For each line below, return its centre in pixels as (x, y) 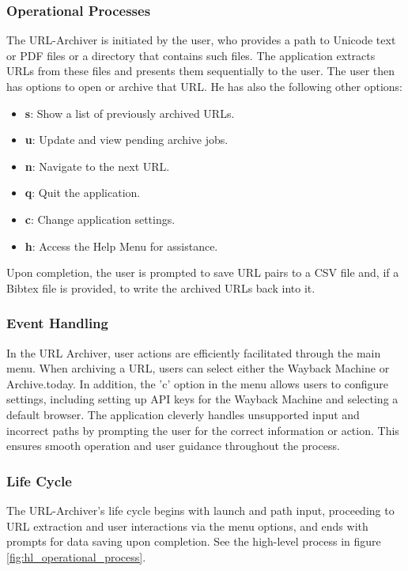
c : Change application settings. (100, 219)
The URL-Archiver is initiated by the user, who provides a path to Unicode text (201, 40)
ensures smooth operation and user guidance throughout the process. (173, 446)
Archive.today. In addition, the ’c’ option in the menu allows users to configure (197, 383)
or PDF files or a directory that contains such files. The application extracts (191, 55)
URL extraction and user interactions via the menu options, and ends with (187, 526)
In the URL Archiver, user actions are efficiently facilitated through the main (194, 352)
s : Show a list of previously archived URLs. (130, 113)
